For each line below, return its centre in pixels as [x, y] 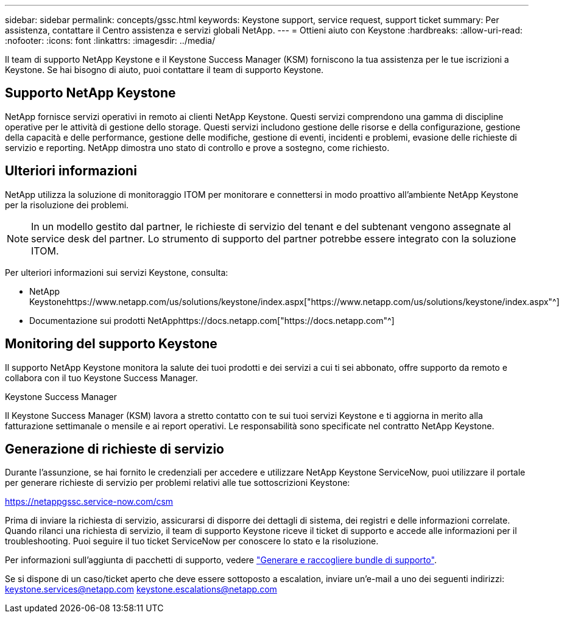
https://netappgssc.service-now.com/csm [89, 502]
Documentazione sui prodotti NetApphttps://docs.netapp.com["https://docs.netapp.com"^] [212, 320]
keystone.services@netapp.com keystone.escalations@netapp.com [141, 589]
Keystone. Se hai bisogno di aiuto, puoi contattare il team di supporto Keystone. [164, 70]
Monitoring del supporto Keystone [111, 344]
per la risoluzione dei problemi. [67, 205]
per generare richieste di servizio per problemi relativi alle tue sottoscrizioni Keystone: [178, 483]
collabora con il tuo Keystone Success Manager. [101, 377]
